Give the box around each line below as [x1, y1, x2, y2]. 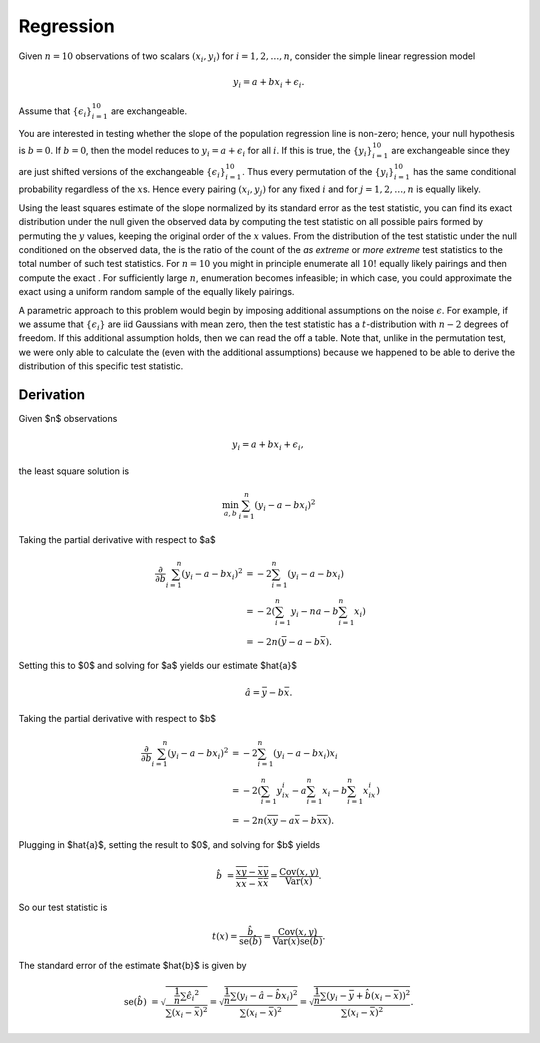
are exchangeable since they [391, 145, 510, 157]
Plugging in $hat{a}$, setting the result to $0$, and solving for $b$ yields [18, 838, 320, 850]
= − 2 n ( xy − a [231, 815, 295, 827]
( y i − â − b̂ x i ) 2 [236, 988, 298, 1004]
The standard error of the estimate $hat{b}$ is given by [18, 960, 247, 972]
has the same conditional [413, 165, 517, 177]
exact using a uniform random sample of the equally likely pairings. [18, 286, 295, 298]
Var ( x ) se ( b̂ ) [272, 936, 324, 947]
